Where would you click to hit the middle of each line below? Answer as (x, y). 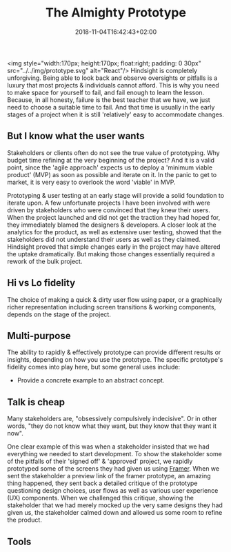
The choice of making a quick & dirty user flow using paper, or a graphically (115, 299)
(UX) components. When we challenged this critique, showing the (101, 498)
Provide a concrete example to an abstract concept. (91, 380)
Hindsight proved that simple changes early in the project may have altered (114, 247)
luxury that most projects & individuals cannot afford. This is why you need (113, 85)
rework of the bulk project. (45, 261)
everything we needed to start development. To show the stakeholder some (114, 454)
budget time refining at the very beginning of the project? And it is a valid (111, 160)
